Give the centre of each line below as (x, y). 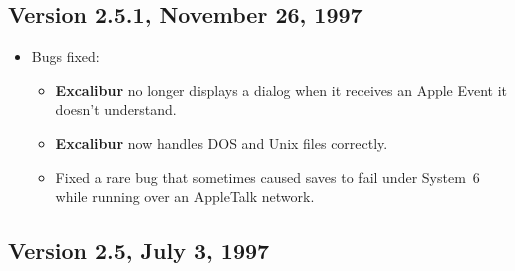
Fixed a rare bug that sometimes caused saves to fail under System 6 (267, 176)
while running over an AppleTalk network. (185, 196)
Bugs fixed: (65, 56)
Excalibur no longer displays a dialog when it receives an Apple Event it (281, 89)
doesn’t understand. (116, 109)
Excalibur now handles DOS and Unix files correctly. (221, 142)
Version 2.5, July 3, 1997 (139, 250)
